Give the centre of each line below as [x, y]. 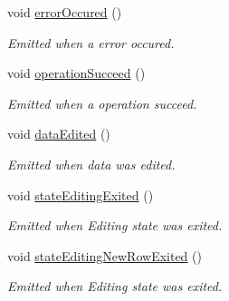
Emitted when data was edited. [91, 164]
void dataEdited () [59, 134]
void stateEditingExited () [81, 194]
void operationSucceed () [76, 73]
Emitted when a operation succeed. [102, 103]
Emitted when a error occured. [91, 42]
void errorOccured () [65, 12]
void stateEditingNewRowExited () [105, 255]
